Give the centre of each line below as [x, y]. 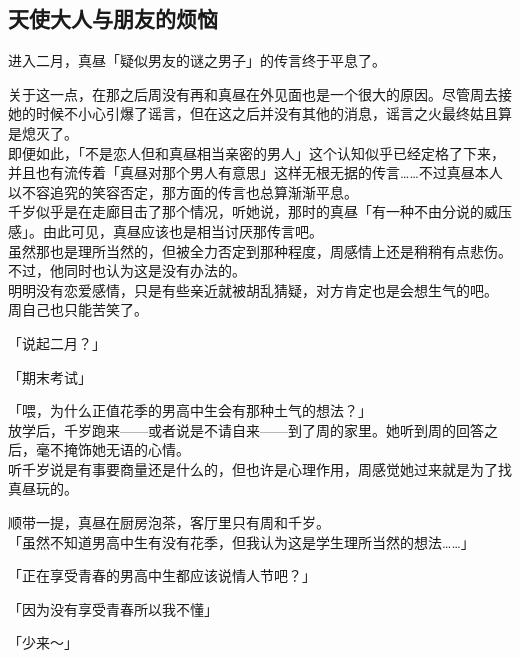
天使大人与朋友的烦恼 [113, 18]
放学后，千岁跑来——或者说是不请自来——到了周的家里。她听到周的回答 [246, 429]
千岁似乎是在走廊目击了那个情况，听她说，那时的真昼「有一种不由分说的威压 [260, 211]
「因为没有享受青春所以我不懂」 [113, 608]
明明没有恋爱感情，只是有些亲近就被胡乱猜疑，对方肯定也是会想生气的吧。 [253, 289]
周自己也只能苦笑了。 [78, 309]
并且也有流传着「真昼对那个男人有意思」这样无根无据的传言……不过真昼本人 [255, 172]
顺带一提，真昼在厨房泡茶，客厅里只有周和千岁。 [169, 522]
